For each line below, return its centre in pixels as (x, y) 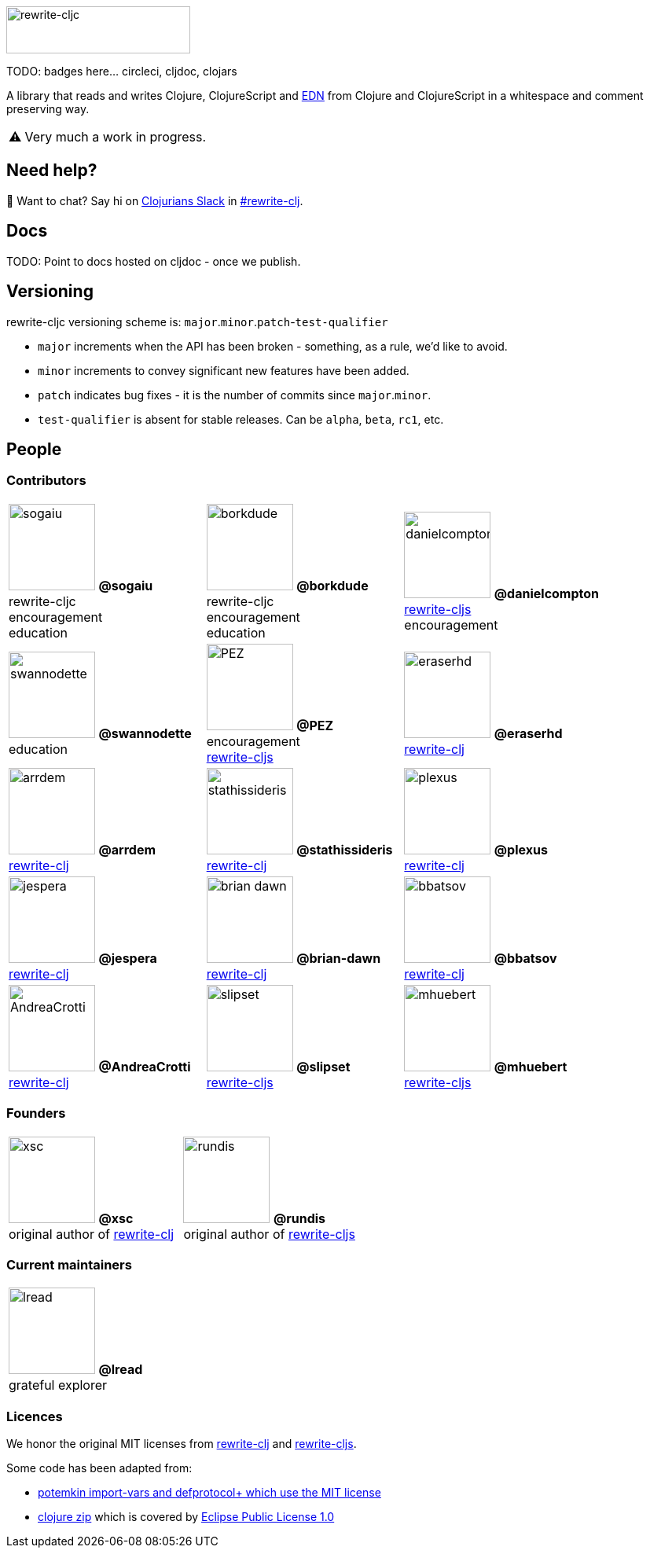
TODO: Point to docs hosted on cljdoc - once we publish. (154, 261)
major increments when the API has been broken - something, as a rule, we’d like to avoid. (273, 346)
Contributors (46, 481)
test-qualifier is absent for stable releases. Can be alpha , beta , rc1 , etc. (241, 419)
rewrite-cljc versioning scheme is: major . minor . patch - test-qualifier (197, 321)
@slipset (323, 1066)
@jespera (128, 958)
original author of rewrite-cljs (269, 1234)
